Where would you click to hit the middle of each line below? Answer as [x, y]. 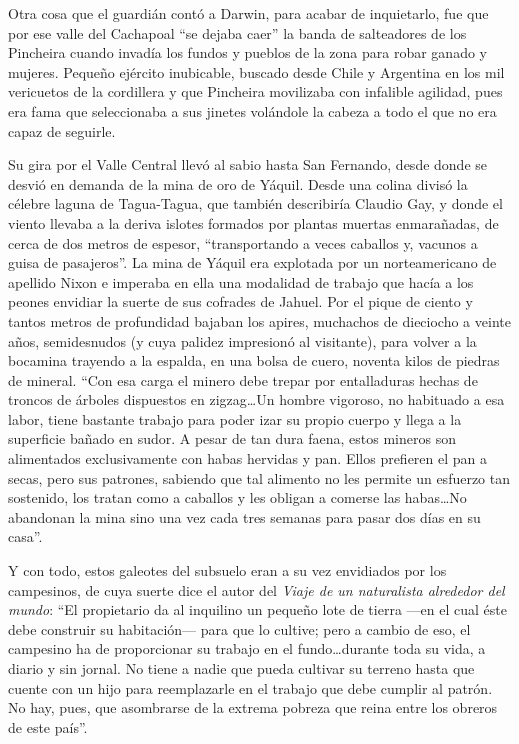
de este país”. [48, 726]
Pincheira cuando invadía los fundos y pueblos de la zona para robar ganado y [247, 52]
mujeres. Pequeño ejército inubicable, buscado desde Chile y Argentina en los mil [256, 71]
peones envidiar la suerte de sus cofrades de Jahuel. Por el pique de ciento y [240, 301]
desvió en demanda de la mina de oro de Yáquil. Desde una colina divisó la [238, 183]
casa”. [25, 536]
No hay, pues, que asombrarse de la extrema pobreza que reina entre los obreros [253, 707]
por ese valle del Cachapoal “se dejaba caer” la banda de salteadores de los [237, 32]
